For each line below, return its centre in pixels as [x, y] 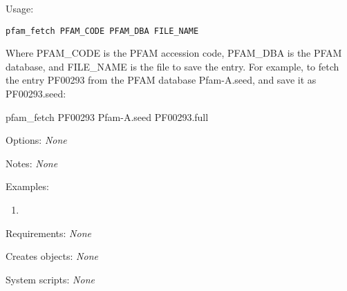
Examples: [27, 186]
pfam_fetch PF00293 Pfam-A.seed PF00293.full [107, 116]
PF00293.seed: [36, 94]
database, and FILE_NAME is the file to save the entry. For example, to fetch [172, 66]
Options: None [36, 140]
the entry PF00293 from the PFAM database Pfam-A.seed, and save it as [161, 80]
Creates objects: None [52, 256]
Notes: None [32, 163]
